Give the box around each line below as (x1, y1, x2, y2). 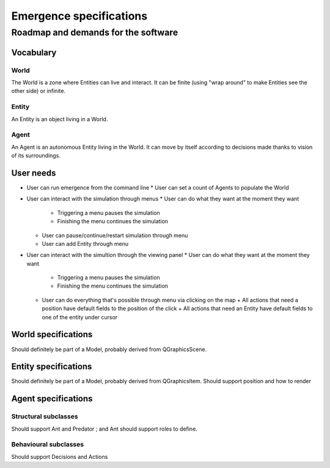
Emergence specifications (11, 9, 148, 23)
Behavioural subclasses (11, 440, 84, 449)
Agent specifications (11, 393, 93, 404)
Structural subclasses (11, 412, 79, 421)
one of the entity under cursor (42, 313, 118, 321)
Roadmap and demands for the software (11, 27, 178, 38)
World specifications (11, 329, 93, 340)
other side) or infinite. (11, 87, 66, 95)
